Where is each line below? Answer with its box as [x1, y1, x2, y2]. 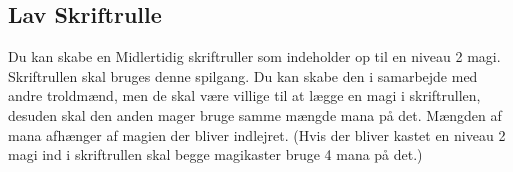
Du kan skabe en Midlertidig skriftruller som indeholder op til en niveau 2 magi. [8, 46, 501, 67]
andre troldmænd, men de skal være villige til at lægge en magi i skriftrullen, [8, 85, 481, 106]
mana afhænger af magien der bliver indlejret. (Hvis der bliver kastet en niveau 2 [8, 124, 506, 145]
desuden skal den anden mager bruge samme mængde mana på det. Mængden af [8, 104, 502, 125]
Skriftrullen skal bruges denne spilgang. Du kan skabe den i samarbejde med [8, 65, 478, 86]
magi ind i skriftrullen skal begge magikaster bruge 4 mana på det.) [8, 144, 423, 165]
